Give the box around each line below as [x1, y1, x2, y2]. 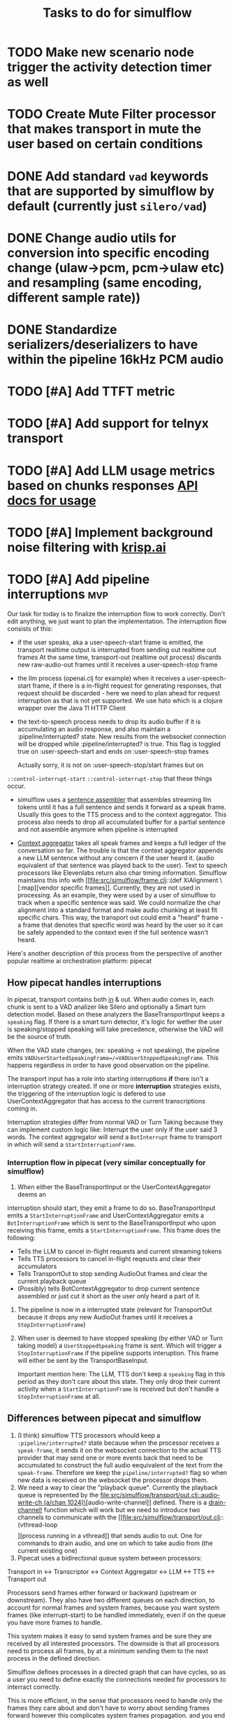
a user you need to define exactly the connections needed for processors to [7, 1675, 226, 1683]
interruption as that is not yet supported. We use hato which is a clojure [17, 696, 224, 705]
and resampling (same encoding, [7, 275, 203, 290]
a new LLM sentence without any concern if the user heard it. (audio [17, 853, 214, 862]
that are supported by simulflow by [7, 183, 215, 199]
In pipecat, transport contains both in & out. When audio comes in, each [7, 996, 214, 1004]
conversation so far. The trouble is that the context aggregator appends [17, 846, 224, 855]
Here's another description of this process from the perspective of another [7, 949, 222, 958]
